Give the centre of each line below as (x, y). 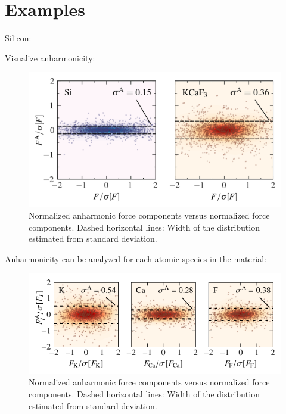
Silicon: (18, 38)
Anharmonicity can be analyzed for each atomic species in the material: (136, 258)
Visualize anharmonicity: (50, 57)
